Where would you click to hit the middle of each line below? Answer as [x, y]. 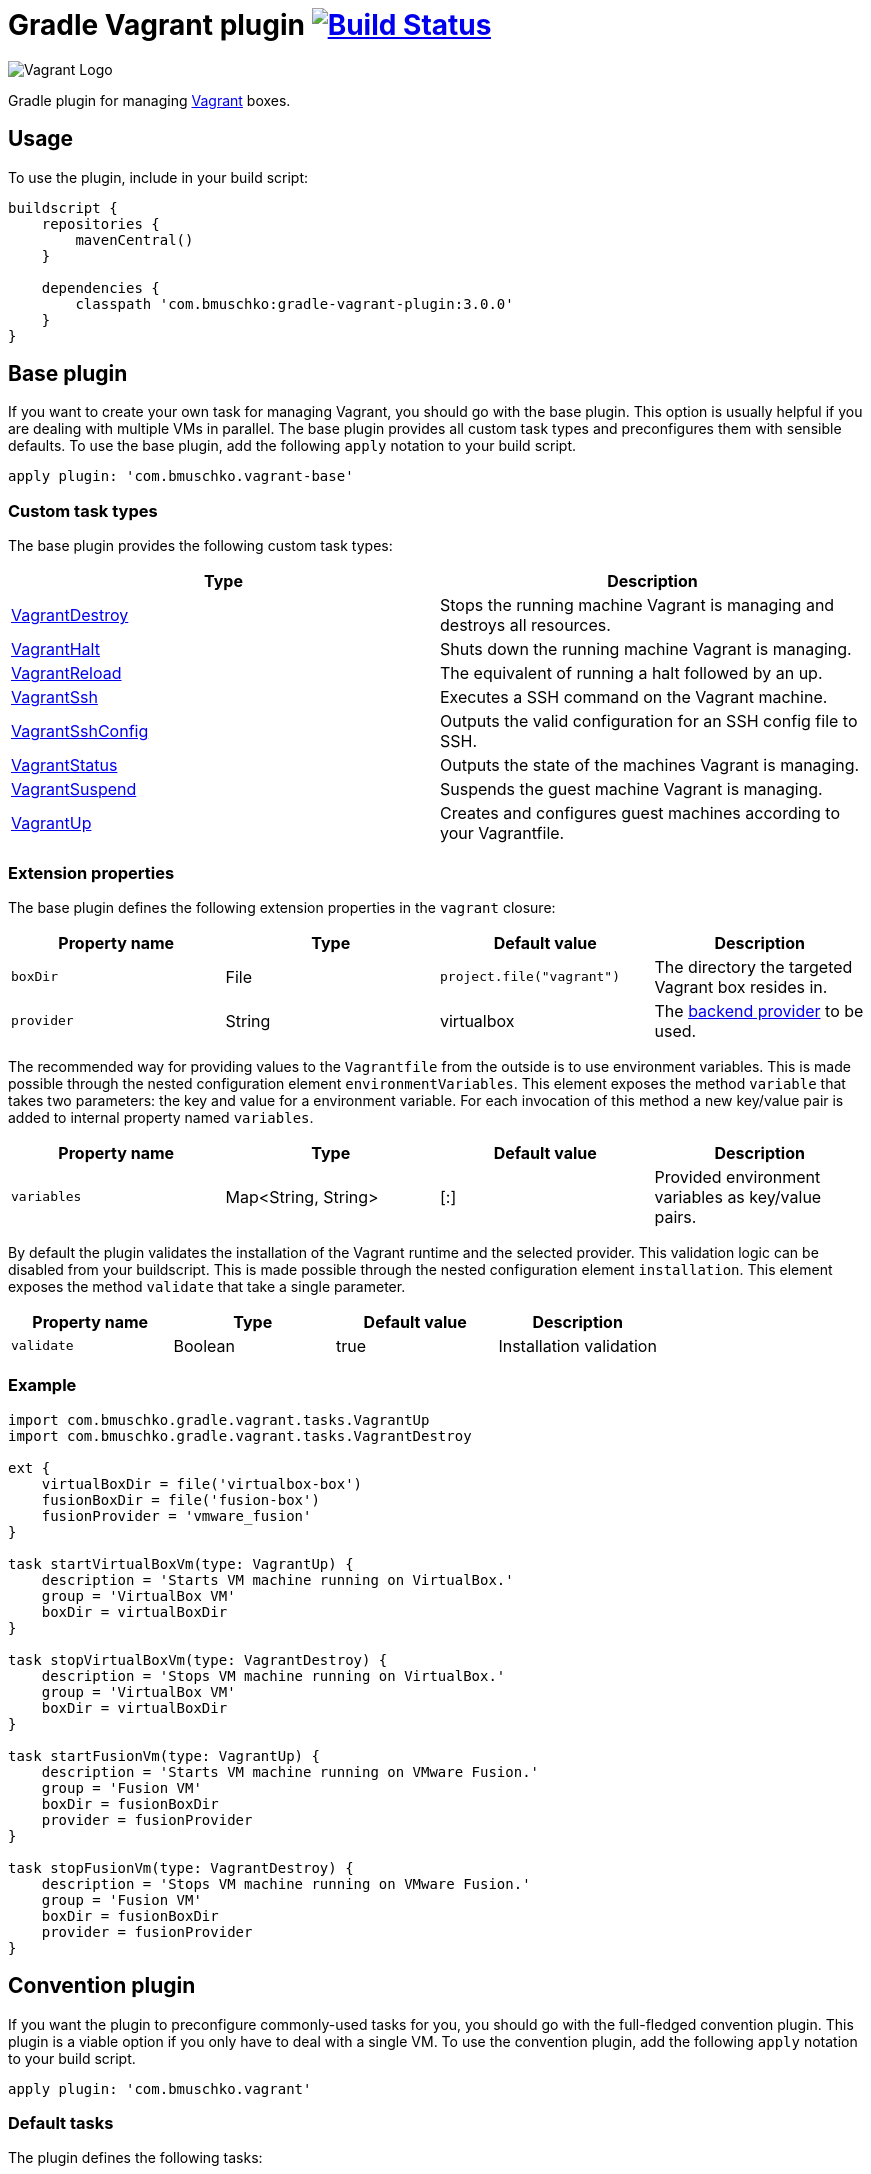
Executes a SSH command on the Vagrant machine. [634, 697]
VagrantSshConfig [80, 731]
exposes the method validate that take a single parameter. [207, 1286]
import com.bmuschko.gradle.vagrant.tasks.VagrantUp [219, 1419]
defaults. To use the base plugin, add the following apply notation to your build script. [292, 446]
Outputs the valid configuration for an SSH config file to [649, 721]
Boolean [204, 1345]
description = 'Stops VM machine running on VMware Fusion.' [286, 1883]
